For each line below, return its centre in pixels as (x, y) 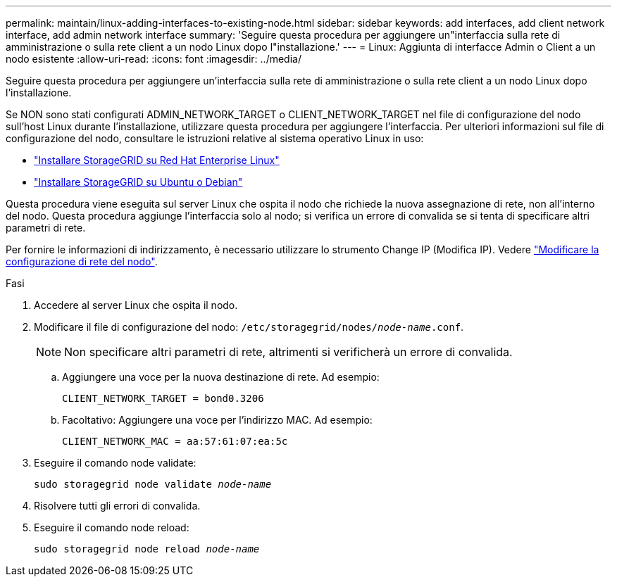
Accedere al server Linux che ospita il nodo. (136, 305)
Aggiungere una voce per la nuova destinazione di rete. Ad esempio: (221, 377)
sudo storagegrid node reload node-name (147, 549)
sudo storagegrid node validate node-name (153, 484)
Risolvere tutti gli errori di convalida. (117, 506)
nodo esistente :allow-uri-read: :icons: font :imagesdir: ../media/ (154, 59)
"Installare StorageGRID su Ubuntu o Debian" (138, 182)
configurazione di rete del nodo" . (82, 261)
